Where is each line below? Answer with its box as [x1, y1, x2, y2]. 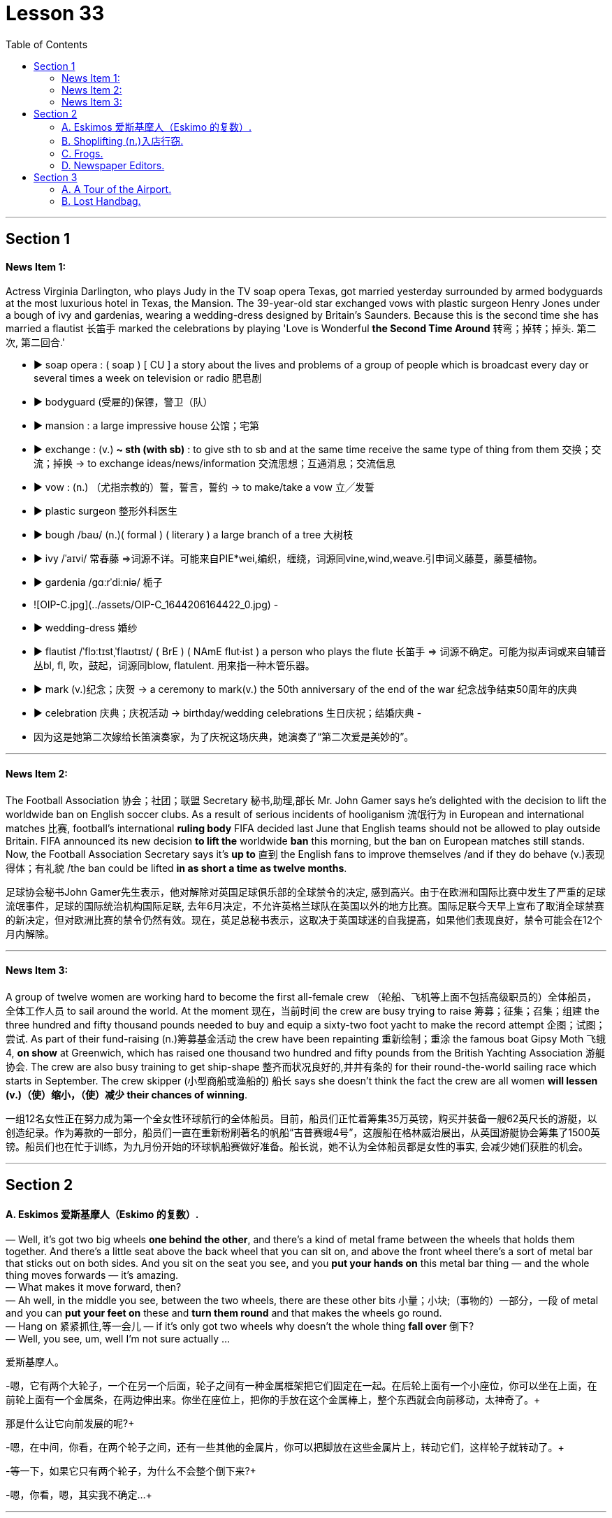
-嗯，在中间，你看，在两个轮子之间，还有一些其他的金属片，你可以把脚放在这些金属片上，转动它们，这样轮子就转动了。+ [6, 1441, 564, 1454]
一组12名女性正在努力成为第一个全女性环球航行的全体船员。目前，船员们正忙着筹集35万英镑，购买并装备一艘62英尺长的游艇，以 [6, 1112, 597, 1124]
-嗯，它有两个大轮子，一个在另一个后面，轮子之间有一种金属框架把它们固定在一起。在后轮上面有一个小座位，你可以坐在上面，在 [6, 1380, 597, 1392]
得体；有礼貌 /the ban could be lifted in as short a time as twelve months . [6, 861, 347, 874]
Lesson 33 [6, 1, 105, 25]
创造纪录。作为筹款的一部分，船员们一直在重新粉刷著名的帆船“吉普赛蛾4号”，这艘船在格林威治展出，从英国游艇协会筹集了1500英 [6, 1126, 601, 1138]
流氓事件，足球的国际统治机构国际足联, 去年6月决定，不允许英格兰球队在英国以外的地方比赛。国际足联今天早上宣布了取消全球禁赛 [6, 899, 604, 912]
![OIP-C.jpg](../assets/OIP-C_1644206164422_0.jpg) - [34, 599, 279, 611]
